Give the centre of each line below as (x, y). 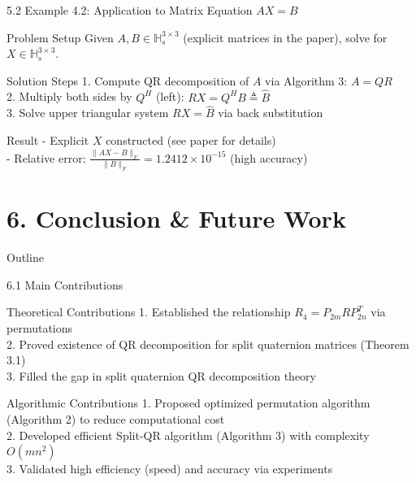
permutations (40, 328)
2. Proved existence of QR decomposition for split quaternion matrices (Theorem (208, 344)
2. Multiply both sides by (69, 96)
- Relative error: (46, 157)
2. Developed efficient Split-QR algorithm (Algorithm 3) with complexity (188, 435)
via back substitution (271, 113)
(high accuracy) (269, 157)
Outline (25, 257)
